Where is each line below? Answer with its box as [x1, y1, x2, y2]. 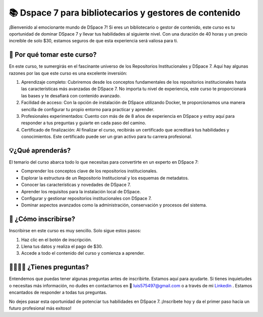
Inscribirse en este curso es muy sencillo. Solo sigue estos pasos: [9, 228, 141, 234]
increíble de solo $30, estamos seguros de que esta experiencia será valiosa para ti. [9, 38, 178, 44]
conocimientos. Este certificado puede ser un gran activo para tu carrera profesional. [21, 134, 192, 140]
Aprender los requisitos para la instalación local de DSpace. [21, 188, 141, 194]
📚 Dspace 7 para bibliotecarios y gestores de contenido [9, 7, 241, 18]
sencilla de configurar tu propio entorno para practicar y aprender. [21, 106, 154, 112]
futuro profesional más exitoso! [9, 305, 72, 311]
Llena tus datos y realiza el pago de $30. [21, 243, 103, 249]
